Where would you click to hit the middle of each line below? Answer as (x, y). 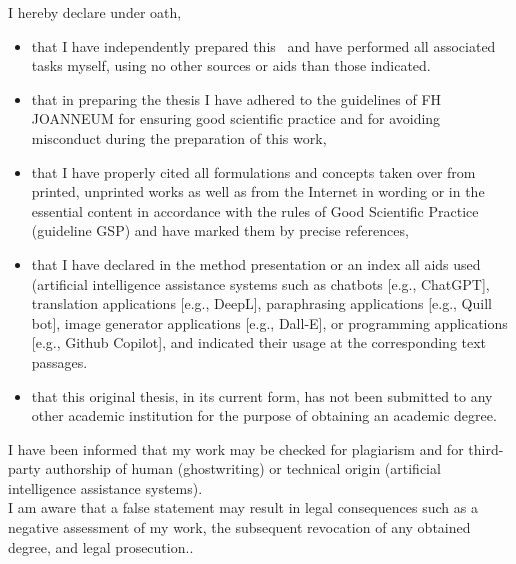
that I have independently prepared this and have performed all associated (263, 45)
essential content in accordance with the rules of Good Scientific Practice (255, 210)
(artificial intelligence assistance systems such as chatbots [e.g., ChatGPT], (260, 283)
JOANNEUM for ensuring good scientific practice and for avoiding (236, 118)
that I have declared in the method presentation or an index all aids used (256, 263)
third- (486, 448)
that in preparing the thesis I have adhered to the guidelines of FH (236, 98)
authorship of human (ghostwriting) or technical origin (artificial (243, 468)
